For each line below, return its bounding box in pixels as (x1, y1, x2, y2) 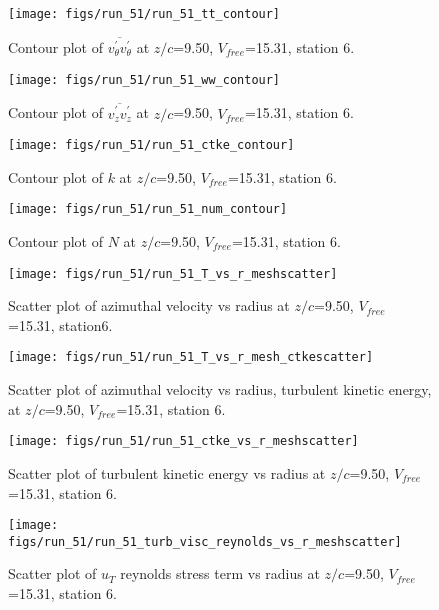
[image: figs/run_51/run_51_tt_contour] (8, 7, 281, 21)
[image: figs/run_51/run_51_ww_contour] (8, 72, 281, 87)
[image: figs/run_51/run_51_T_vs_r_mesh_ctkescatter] (8, 350, 374, 365)
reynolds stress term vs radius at (120, 563, 320, 584)
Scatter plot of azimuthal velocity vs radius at (8, 295, 290, 316)
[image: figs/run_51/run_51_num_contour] (8, 202, 288, 217)
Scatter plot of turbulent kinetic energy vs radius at (8, 462, 326, 483)
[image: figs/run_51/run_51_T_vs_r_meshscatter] (8, 266, 338, 281)
